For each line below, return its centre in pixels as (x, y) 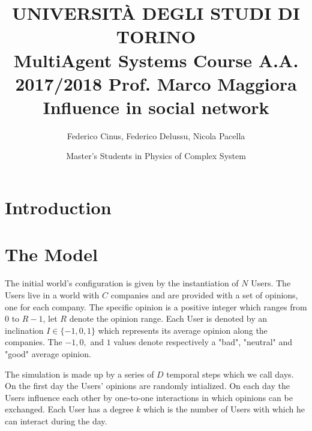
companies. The (34, 342)
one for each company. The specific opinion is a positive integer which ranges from (156, 306)
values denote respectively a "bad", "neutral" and (203, 342)
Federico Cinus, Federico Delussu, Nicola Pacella (156, 135)
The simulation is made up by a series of (79, 374)
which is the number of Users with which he (224, 409)
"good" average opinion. (48, 353)
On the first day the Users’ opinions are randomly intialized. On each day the (147, 386)
